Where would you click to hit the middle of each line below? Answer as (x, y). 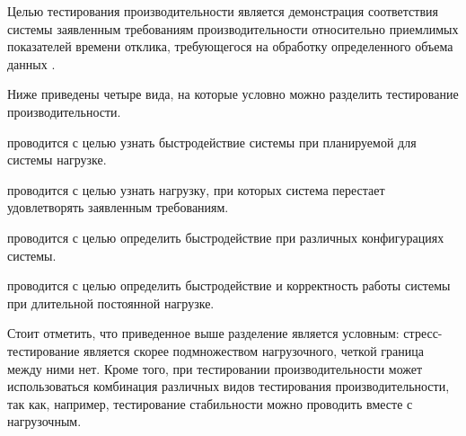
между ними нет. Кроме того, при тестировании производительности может (215, 368)
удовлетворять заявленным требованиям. (118, 207)
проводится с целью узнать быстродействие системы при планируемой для (212, 142)
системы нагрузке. (57, 160)
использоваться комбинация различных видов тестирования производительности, (229, 386)
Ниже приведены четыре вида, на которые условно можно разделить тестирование (233, 94)
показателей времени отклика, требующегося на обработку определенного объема (230, 46)
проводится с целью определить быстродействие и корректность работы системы (229, 285)
